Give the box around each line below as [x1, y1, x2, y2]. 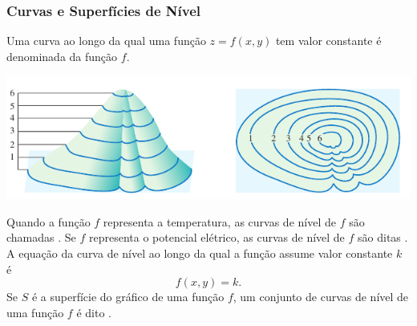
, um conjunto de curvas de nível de [233, 288, 409, 305]
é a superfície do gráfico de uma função [31, 288, 225, 305]
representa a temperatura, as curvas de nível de [103, 213, 336, 230]
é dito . [76, 304, 111, 320]
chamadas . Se [6, 229, 76, 246]
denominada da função [6, 47, 118, 64]
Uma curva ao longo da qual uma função [6, 32, 206, 49]
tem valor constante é [275, 32, 382, 49]
